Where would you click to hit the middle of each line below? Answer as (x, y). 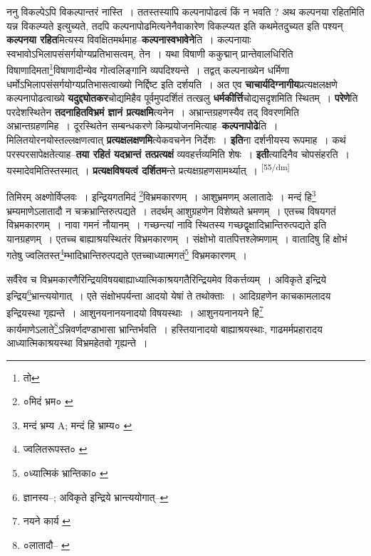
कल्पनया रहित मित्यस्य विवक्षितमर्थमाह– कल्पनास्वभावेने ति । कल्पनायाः (129, 40)
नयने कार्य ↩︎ (47, 521)
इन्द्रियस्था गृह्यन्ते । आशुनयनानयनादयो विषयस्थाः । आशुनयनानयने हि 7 (135, 311)
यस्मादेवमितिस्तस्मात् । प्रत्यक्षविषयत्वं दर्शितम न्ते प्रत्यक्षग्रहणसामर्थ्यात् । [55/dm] (148, 169)
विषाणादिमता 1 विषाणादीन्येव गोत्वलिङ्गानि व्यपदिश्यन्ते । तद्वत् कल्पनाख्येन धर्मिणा (148, 69)
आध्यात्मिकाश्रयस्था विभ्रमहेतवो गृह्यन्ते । (77, 343)
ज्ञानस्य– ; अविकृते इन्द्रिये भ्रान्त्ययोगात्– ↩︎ (96, 497)
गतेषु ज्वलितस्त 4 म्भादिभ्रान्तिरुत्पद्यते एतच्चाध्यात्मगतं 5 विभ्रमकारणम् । (127, 254)
